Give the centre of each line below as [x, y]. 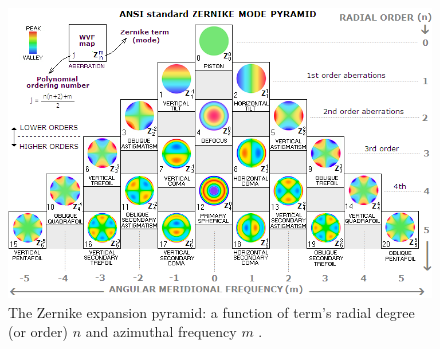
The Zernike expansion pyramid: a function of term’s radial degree [211, 311]
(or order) [38, 331]
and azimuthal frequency [161, 331]
